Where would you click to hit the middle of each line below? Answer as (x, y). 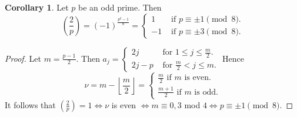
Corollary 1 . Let (37, 7)
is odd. (206, 92)
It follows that (30, 104)
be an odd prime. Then (120, 7)
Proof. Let (23, 58)
